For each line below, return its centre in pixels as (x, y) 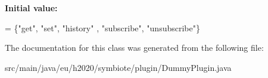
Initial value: (31, 8)
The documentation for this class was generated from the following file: (134, 48)
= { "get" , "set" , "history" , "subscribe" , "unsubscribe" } (102, 27)
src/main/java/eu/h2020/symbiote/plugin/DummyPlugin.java (118, 67)
